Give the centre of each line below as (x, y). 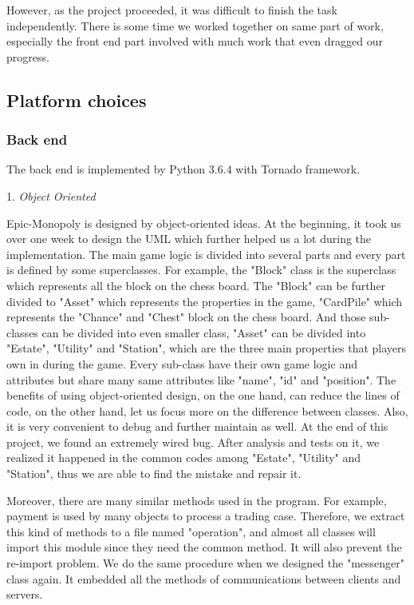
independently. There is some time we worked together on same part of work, (195, 25)
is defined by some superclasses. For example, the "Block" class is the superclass (201, 270)
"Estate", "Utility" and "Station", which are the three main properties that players (207, 348)
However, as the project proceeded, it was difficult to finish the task (172, 10)
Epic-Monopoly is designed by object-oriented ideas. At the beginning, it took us (204, 223)
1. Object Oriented (51, 195)
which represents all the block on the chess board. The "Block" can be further (196, 285)
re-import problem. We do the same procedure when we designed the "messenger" (206, 563)
